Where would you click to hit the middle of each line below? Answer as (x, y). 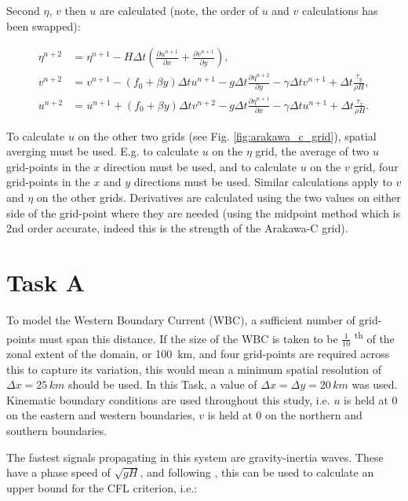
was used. (375, 384)
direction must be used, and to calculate (200, 166)
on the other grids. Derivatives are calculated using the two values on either (219, 197)
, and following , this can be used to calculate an (257, 472)
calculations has (340, 10)
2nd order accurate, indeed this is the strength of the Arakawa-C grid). (177, 228)
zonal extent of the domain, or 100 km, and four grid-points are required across (198, 354)
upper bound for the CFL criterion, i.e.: (102, 487)
